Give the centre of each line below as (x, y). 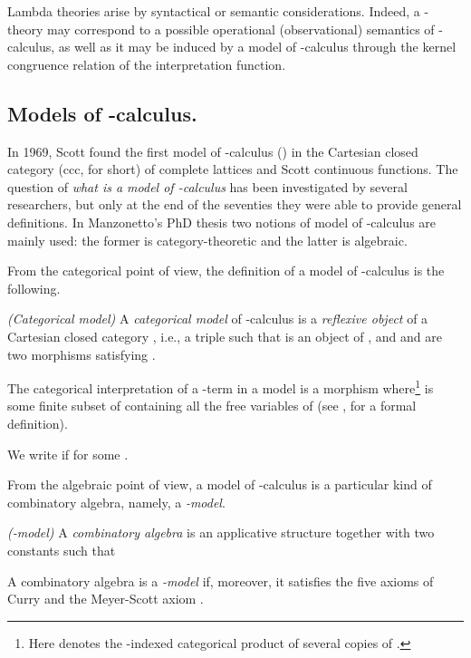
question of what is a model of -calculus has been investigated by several (207, 186)
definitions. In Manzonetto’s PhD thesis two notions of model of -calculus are (222, 222)
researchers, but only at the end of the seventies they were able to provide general (235, 204)
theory (25, 29)
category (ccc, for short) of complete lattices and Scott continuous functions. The (233, 169)
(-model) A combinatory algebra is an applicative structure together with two (221, 532)
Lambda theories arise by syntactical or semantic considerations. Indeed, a (214, 11)
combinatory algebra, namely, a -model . (116, 502)
